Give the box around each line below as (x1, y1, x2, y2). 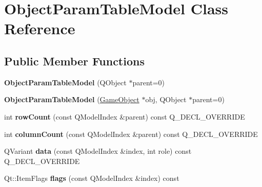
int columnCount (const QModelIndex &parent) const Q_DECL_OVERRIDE (4, 128, 258, 139)
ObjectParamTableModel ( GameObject (4, 94, 139, 105)
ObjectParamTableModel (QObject (4, 77, 127, 87)
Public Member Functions (4, 53, 145, 68)
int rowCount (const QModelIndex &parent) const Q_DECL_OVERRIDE (4, 111, 245, 122)
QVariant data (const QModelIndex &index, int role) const (4, 146, 192, 156)
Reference (4, 18, 75, 39)
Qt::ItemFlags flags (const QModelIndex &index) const (4, 173, 179, 183)
